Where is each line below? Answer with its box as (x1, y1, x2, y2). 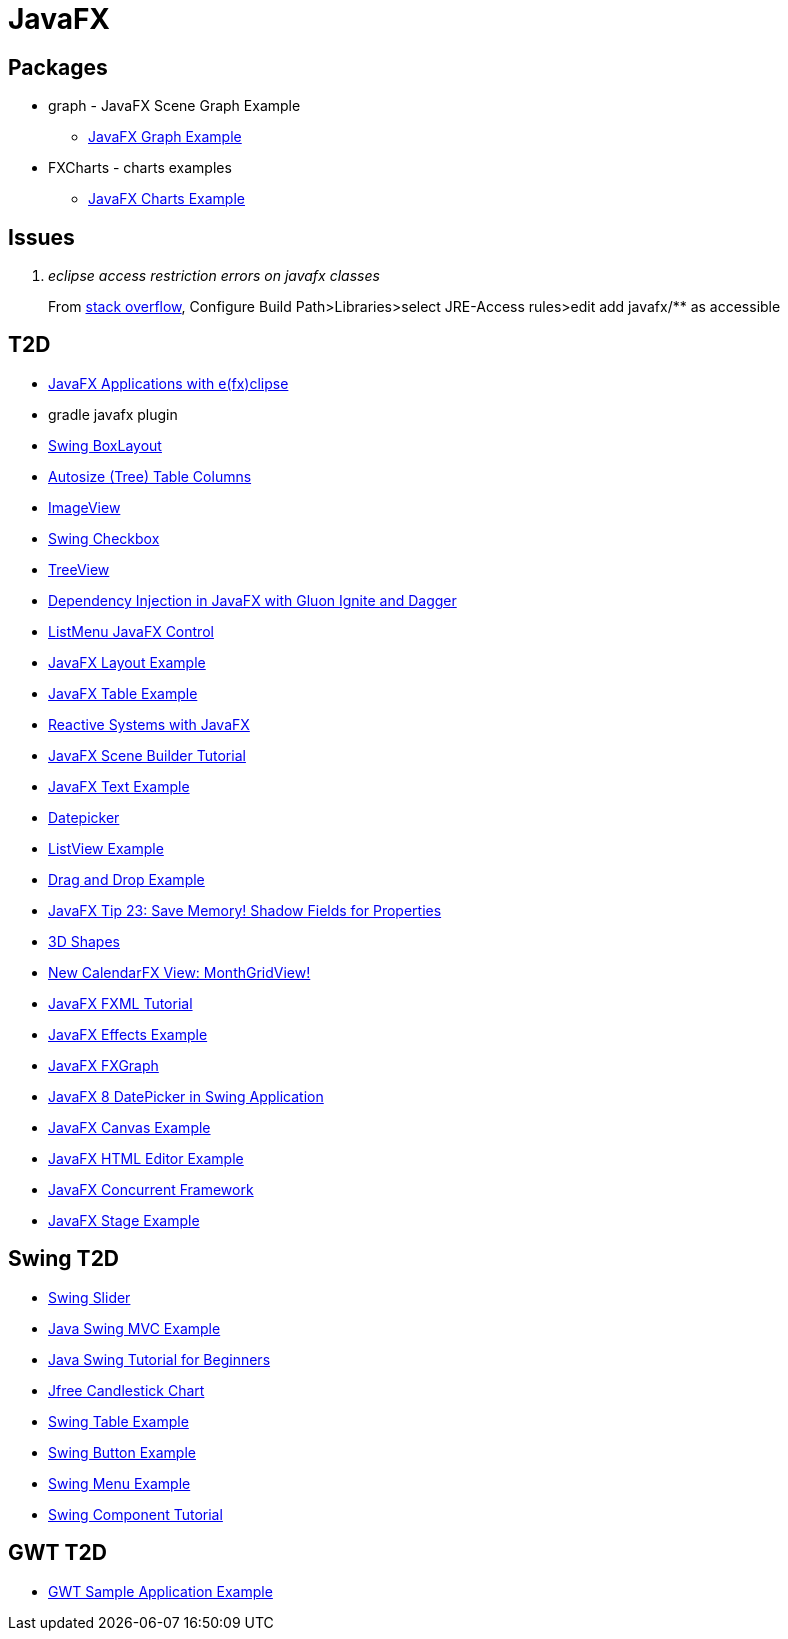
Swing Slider (48, 1288, 131, 1306)
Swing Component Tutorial (48, 1505, 223, 1523)
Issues (8, 224, 75, 250)
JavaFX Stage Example (48, 1211, 200, 1229)
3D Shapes (48, 932, 120, 950)
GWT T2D (8, 1540, 107, 1566)
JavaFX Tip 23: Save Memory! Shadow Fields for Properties (48, 901, 442, 919)
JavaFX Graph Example (88, 128, 242, 146)
